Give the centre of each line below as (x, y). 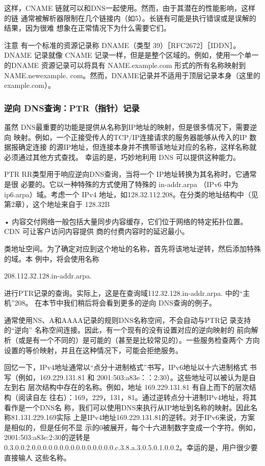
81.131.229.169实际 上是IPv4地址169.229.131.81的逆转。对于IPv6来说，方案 (133, 417)
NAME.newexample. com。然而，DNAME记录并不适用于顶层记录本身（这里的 (132, 75)
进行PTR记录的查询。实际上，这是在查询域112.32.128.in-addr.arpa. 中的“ (124, 293)
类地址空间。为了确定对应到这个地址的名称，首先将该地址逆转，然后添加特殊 (132, 248)
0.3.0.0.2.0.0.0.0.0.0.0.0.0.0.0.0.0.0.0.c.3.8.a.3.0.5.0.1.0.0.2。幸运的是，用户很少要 (131, 447)
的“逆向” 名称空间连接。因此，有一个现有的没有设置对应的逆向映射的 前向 (128, 330)
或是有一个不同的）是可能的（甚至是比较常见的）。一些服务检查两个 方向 (139, 340)
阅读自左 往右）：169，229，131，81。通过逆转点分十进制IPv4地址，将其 (137, 397)
